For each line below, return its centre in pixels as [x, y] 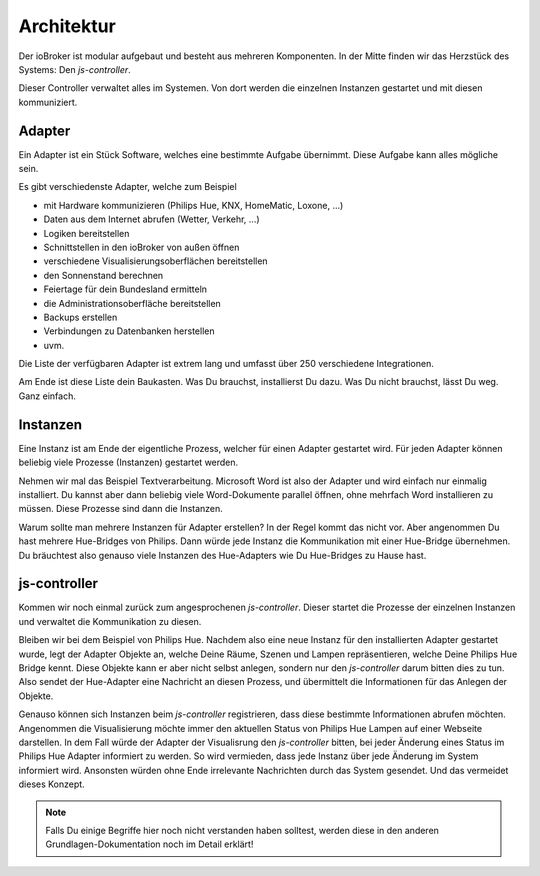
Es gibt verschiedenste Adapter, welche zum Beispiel [127, 187]
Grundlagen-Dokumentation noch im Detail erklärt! [149, 844]
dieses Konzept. [51, 784]
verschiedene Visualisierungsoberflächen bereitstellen [156, 261]
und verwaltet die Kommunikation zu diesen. [110, 621]
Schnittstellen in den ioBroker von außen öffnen [141, 247]
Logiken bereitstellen [86, 233]
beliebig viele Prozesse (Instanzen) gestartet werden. [128, 462]
